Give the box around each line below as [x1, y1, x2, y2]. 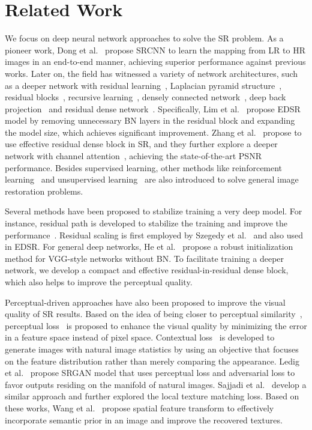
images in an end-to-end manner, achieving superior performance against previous [5, 55, 306, 68]
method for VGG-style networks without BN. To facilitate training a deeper [5, 252, 284, 264]
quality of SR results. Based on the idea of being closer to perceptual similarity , [5, 307, 302, 320]
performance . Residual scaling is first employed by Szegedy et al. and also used [5, 228, 303, 241]
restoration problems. [5, 184, 83, 197]
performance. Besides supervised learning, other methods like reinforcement [5, 161, 283, 174]
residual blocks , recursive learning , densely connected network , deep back [5, 91, 286, 103]
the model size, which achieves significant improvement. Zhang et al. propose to [5, 126, 302, 138]
